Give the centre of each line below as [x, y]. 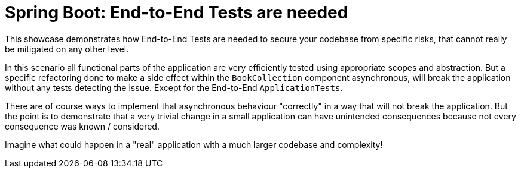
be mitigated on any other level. [67, 49]
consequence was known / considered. [82, 126]
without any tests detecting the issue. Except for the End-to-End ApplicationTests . [174, 87]
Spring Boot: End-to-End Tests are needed [177, 12]
